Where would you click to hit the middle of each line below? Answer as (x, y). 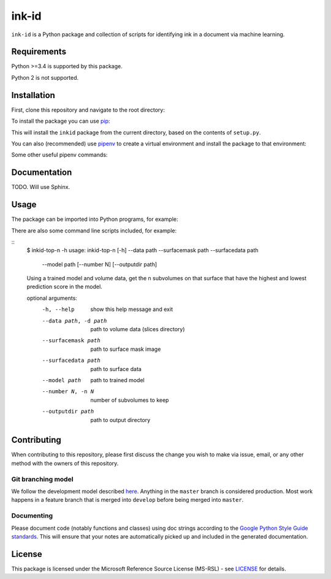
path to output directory (120, 420)
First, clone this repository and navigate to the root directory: (88, 110)
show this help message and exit (131, 309)
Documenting (32, 516)
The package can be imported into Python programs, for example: (95, 219)
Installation (33, 95)
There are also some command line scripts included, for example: (94, 231)
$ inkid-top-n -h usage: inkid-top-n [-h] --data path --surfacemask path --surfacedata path (143, 250)
